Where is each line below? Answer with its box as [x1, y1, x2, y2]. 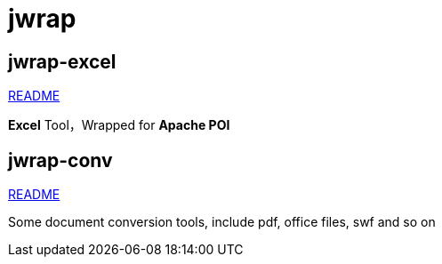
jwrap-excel [8, 50, 117, 73]
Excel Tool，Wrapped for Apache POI [8, 117, 230, 133]
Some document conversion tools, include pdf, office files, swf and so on [8, 214, 436, 230]
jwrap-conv [8, 148, 113, 172]
